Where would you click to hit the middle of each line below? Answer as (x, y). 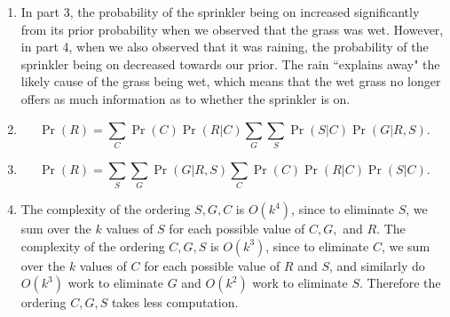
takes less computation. (175, 302)
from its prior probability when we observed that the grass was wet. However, (232, 29)
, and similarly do (377, 265)
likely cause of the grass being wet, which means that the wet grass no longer (231, 81)
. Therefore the (400, 283)
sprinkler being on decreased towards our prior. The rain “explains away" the (230, 63)
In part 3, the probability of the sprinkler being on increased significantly (220, 12)
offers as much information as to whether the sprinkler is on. (186, 98)
